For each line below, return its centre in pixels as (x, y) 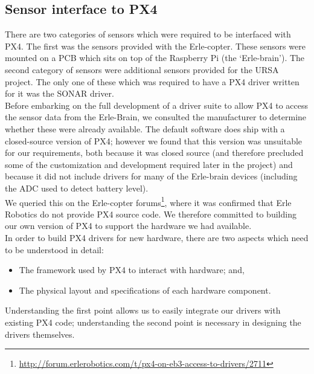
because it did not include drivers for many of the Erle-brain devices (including (151, 176)
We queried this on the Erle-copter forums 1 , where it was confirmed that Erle (148, 201)
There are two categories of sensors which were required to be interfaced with (148, 34)
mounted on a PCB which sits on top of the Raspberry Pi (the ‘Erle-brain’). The (155, 58)
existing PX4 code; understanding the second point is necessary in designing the (153, 322)
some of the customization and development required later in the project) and (149, 164)
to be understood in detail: (54, 249)
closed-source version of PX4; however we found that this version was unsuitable (154, 140)
